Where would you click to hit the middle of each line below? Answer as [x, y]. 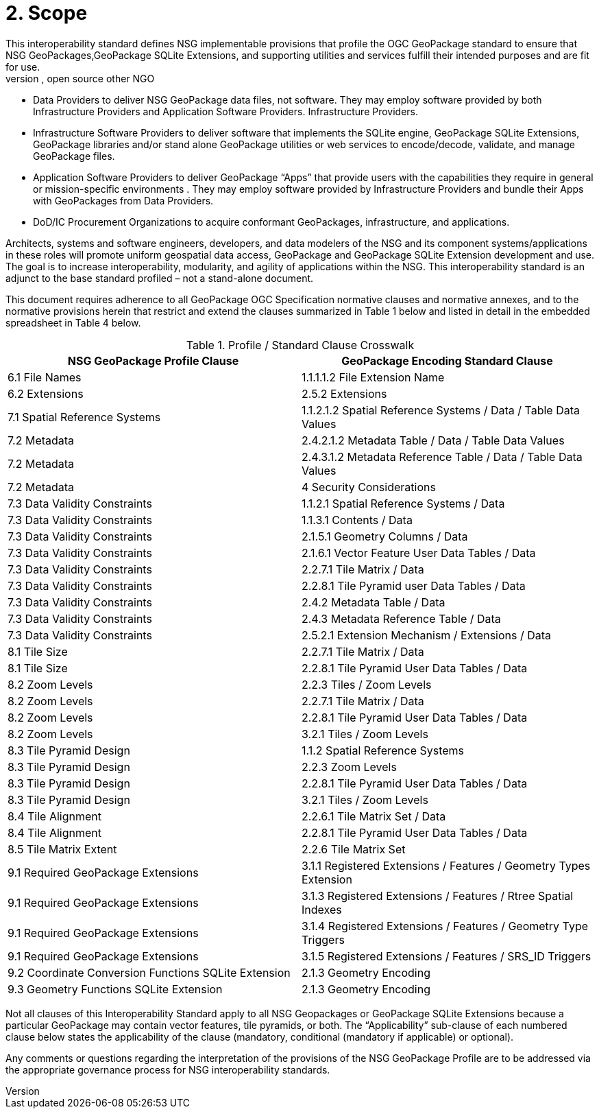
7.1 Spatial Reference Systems [84, 417]
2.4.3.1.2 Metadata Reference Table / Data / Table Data [442, 457]
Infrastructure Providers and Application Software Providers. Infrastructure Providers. [226, 111]
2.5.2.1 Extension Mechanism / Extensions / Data [427, 635]
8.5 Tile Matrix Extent [62, 849]
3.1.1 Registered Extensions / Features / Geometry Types [446, 865]
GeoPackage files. [74, 156]
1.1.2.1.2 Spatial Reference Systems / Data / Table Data [441, 410]
